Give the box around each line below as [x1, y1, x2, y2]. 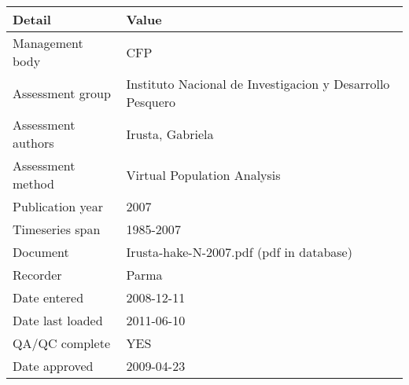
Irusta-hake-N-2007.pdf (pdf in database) [126, 243, 352, 261]
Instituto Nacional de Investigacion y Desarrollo [126, 75, 390, 93]
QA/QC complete [13, 334, 110, 352]
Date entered [13, 288, 84, 306]
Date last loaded [13, 311, 103, 329]
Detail [13, 10, 51, 28]
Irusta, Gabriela [126, 124, 214, 143]
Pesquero [126, 93, 176, 111]
